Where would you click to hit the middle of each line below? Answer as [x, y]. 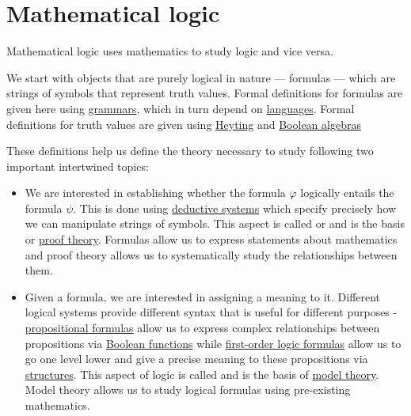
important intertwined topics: [78, 166]
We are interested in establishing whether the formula [155, 193]
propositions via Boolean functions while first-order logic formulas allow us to [213, 343]
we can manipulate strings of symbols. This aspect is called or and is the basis [215, 223]
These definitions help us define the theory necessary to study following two [190, 151]
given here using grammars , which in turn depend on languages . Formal [181, 108]
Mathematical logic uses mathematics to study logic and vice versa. [170, 51]
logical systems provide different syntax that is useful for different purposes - [211, 312]
